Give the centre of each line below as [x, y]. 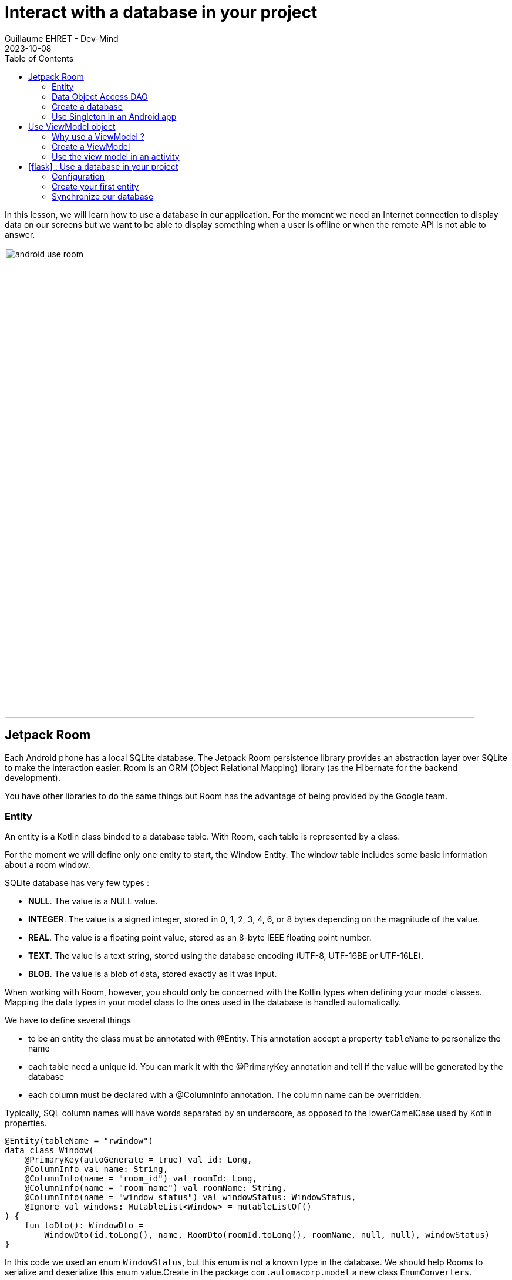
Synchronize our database [103, 196]
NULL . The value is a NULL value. [93, 901]
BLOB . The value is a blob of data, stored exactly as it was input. [153, 974]
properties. [26, 1123]
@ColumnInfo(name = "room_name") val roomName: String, [156, 1188]
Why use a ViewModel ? [98, 136]
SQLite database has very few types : [77, 883]
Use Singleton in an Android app [114, 116]
